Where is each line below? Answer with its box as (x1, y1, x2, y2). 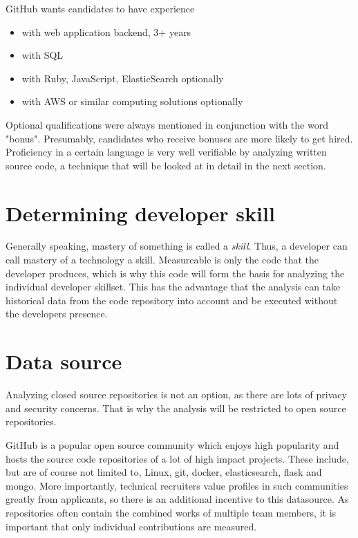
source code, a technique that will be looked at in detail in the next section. (6, 158, 326, 172)
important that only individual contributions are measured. (6, 519, 257, 533)
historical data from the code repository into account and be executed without (6, 293, 338, 307)
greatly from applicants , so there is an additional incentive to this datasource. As (6, 492, 349, 506)
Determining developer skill (6, 198, 275, 227)
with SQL (21, 48, 64, 62)
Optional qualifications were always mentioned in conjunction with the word (6, 117, 328, 131)
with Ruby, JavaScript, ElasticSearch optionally (21, 71, 224, 85)
